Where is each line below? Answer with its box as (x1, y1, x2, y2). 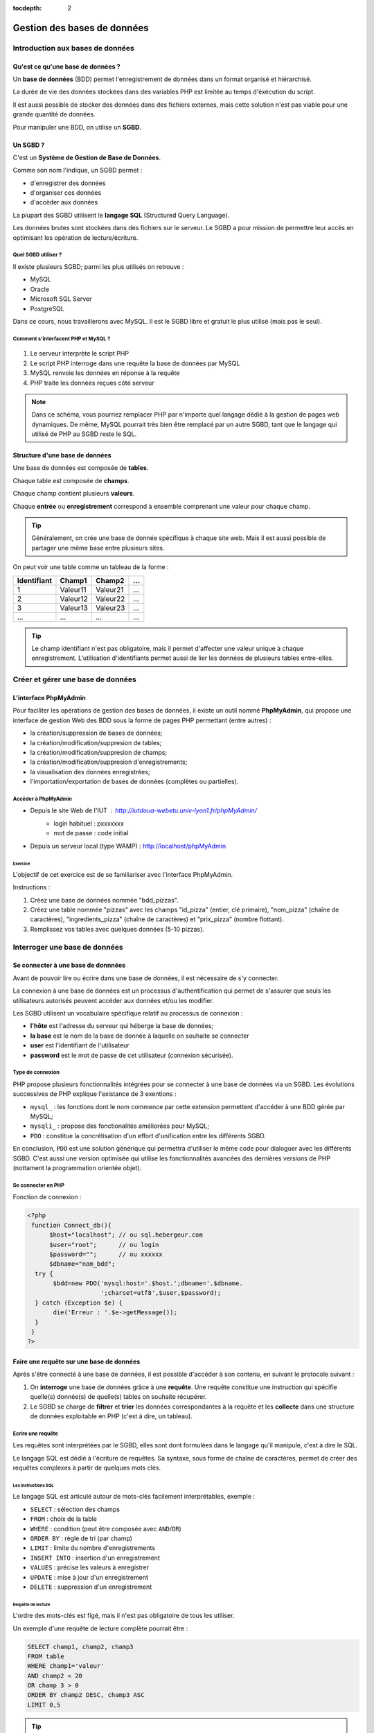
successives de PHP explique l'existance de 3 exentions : (12, 1090, 177, 1098)
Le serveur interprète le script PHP (30, 349, 130, 358)
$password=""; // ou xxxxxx (49, 1250, 163, 1258)
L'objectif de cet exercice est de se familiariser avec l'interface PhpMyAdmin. (12, 870, 233, 878)
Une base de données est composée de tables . (12, 464, 149, 472)
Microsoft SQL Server (30, 295, 92, 303)
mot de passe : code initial (53, 829, 129, 837)
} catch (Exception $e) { (35, 1298, 123, 1307)
